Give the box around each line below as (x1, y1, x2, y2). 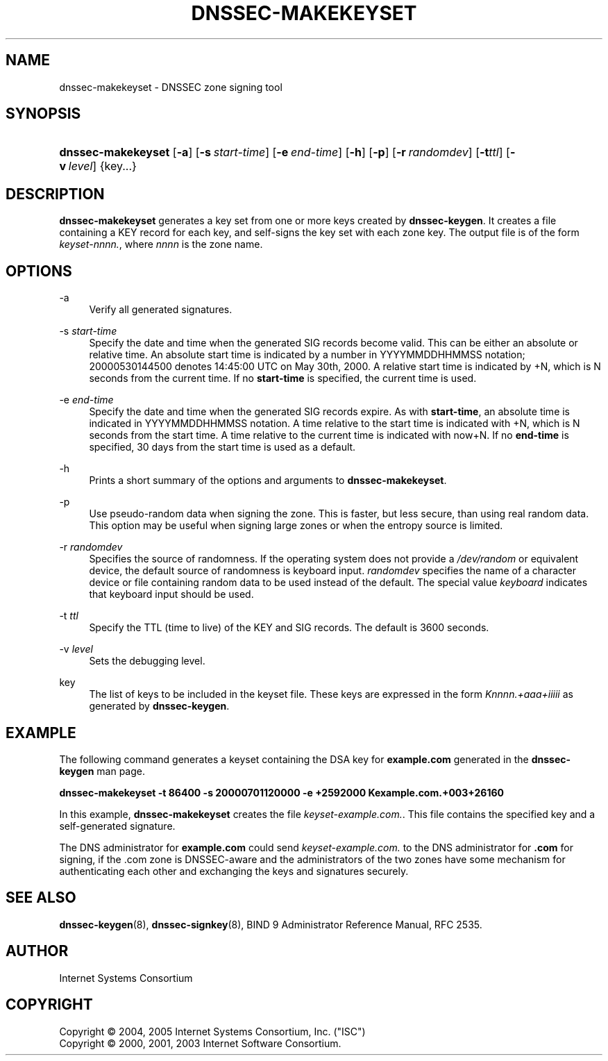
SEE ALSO (6, 889, 76, 907)
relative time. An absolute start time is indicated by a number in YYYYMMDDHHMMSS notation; (89, 349, 525, 361)
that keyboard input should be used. (89, 588, 254, 601)
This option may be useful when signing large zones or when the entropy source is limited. (89, 519, 503, 532)
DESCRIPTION (6, 185, 105, 203)
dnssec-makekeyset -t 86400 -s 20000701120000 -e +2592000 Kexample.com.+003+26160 (59, 786, 504, 799)
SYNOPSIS (6, 105, 81, 123)
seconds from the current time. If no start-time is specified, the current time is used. (89, 372, 477, 385)
